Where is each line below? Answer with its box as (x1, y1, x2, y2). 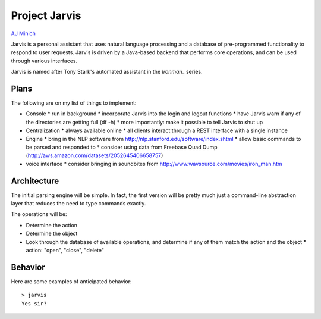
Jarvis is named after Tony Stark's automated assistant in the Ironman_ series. (11, 68, 203, 76)
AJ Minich (11, 30, 36, 37)
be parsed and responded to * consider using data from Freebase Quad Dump (26, 143, 218, 151)
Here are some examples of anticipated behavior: (11, 277, 132, 285)
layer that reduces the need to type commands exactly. (11, 200, 146, 207)
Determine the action (26, 221, 77, 229)
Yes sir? (21, 300, 47, 307)
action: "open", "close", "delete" (26, 247, 104, 254)
